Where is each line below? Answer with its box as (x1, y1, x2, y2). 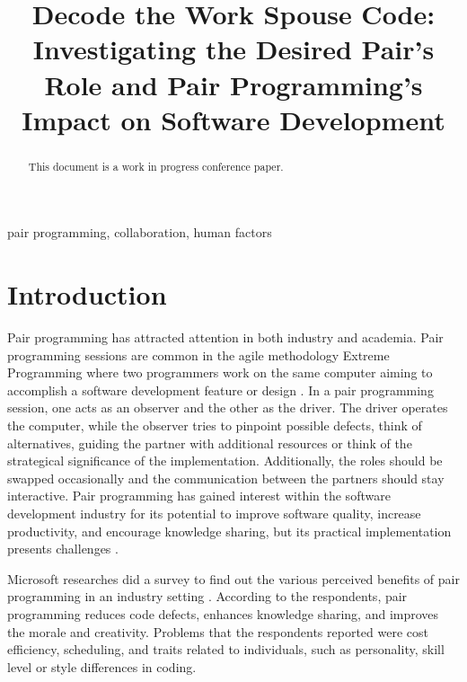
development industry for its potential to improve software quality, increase (7, 504, 421, 523)
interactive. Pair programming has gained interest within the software (7, 486, 391, 505)
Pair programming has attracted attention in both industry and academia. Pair (7, 328, 444, 347)
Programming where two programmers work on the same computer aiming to (7, 363, 433, 382)
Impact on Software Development (22, 101, 445, 137)
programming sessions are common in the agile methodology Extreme (7, 345, 390, 364)
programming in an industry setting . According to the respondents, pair (7, 587, 408, 606)
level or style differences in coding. (7, 657, 197, 676)
